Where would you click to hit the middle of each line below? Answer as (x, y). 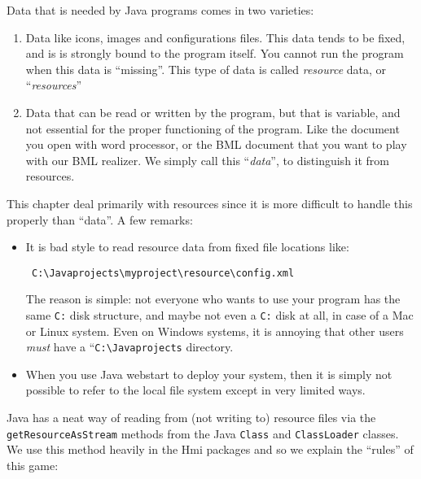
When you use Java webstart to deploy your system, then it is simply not (209, 374)
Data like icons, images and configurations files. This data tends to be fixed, (215, 37)
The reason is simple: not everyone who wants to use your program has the (213, 299)
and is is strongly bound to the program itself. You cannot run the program (215, 53)
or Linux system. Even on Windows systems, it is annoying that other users (215, 331)
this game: (33, 465)
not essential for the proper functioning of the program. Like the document (213, 128)
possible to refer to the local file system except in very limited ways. (195, 390)
